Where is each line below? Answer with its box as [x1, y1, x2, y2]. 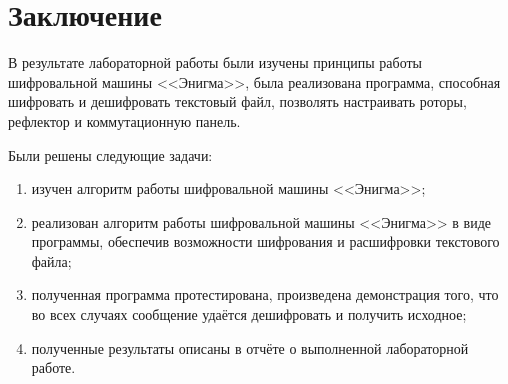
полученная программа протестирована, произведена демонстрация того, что [31, 284, 499, 305]
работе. [31, 357, 76, 378]
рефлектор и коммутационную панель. [8, 110, 241, 131]
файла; [31, 250, 72, 271]
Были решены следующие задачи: [8, 144, 213, 165]
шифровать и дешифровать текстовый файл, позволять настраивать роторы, [8, 91, 467, 112]
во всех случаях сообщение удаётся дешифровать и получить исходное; [31, 304, 467, 325]
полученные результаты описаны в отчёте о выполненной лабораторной [31, 337, 469, 358]
